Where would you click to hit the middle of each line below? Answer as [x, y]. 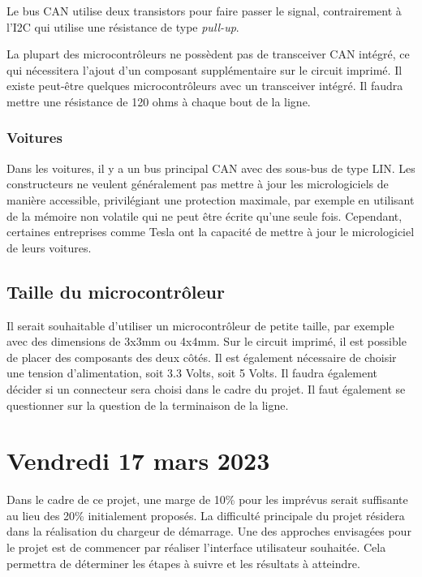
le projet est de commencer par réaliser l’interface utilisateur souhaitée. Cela [196, 547]
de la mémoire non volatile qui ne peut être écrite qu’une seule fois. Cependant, [205, 215]
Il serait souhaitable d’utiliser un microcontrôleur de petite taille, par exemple [200, 325]
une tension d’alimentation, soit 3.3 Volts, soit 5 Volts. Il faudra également [192, 373]
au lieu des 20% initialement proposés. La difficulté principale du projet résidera [206, 515]
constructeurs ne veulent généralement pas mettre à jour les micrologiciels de [198, 184]
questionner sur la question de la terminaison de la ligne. [148, 405]
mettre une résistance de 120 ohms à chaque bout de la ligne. [159, 101]
